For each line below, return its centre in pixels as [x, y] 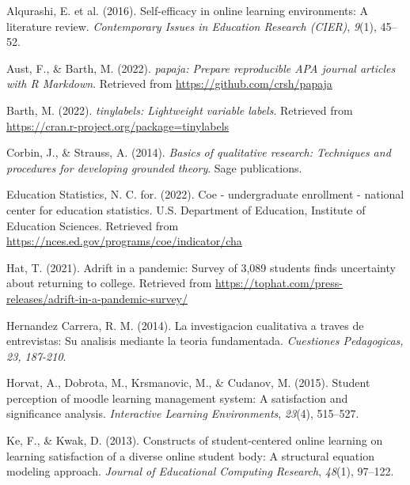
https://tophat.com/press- [279, 283]
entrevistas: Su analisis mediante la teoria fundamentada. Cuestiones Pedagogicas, [205, 341]
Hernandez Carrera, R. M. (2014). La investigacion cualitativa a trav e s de [185, 325]
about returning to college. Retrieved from [109, 283]
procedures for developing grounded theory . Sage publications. [154, 167]
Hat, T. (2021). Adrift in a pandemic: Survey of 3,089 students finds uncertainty [201, 267]
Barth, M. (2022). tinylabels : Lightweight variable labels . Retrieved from [180, 110]
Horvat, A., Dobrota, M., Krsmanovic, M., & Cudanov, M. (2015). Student [188, 383]
